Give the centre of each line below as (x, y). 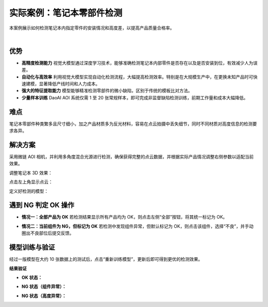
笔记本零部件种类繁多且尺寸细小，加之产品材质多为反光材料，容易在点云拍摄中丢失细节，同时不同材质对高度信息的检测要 (133, 124)
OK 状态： (32, 277)
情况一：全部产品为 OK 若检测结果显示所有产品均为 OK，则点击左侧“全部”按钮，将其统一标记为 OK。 (125, 217)
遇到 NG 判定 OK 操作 (42, 205)
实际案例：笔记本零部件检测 (66, 13)
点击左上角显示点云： (31, 182)
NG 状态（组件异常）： (44, 287)
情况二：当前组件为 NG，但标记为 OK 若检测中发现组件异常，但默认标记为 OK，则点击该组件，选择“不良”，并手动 (137, 226)
